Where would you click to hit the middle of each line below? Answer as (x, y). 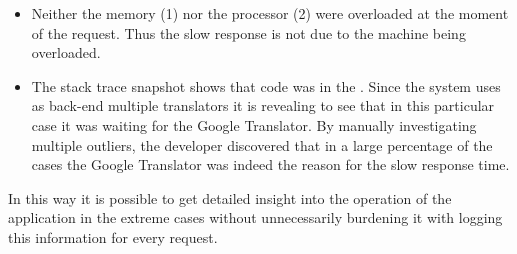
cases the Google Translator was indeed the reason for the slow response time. (270, 164)
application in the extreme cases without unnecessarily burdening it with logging (255, 217)
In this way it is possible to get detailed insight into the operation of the (230, 197)
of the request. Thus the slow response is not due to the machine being (248, 32)
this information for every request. (113, 236)
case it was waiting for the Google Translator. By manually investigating (254, 124)
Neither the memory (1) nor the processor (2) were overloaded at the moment (270, 13)
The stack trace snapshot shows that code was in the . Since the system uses (266, 85)
